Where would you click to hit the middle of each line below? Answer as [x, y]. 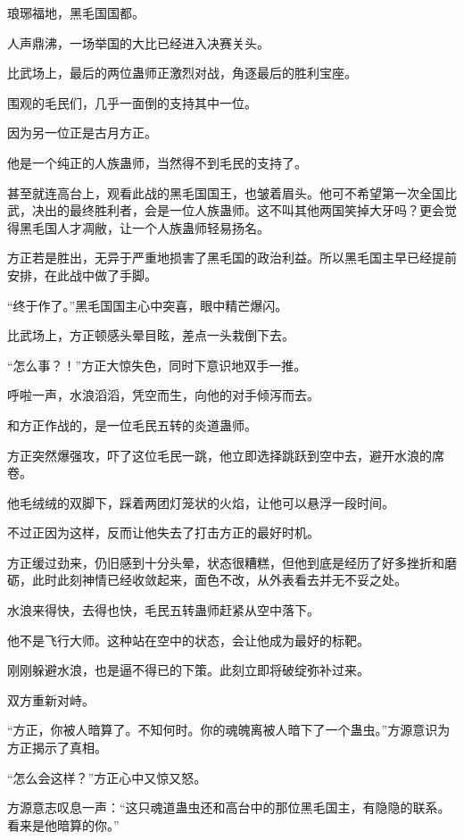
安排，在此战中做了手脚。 [82, 274]
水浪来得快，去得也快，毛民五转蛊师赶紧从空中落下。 [163, 610]
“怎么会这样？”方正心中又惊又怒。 [107, 777]
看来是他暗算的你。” [63, 824]
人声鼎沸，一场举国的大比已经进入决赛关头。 [138, 42]
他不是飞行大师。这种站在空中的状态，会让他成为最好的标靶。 [188, 640]
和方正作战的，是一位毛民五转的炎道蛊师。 [132, 424]
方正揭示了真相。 [57, 748]
